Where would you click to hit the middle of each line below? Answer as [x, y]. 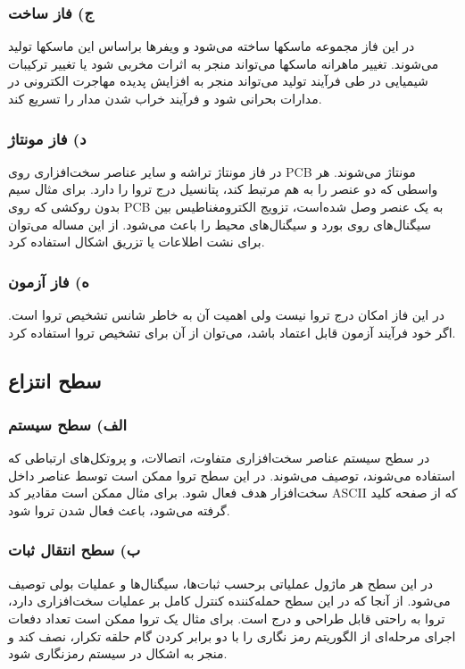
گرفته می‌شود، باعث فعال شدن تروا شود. [119, 510]
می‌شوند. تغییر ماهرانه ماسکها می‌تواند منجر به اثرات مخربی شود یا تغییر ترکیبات [224, 63]
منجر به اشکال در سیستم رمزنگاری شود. [118, 653]
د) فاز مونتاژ [47, 138]
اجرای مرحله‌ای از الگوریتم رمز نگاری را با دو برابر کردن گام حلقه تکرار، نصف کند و [232, 636]
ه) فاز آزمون [49, 281]
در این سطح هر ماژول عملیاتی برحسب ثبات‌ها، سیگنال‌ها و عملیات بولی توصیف [220, 583]
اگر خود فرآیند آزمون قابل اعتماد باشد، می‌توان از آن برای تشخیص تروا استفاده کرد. [232, 332]
